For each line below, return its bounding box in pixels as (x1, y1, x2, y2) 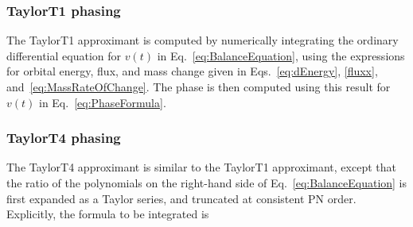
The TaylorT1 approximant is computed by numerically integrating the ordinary (6, 32, 399, 48)
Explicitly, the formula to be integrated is (6, 206, 209, 222)
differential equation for (6, 47, 121, 63)
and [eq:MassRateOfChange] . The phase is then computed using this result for (6, 79, 391, 94)
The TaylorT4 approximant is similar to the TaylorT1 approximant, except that (6, 159, 396, 175)
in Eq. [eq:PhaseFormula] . (38, 94, 166, 110)
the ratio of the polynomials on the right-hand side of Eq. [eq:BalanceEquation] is (6, 175, 407, 190)
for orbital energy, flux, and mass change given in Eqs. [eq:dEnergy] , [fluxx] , (6, 63, 378, 79)
